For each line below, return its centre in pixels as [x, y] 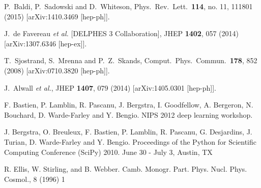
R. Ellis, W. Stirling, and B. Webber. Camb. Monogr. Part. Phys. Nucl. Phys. [126, 169]
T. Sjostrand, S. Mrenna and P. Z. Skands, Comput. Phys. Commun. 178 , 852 [131, 60]
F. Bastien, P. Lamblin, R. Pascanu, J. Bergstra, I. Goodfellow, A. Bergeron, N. [129, 105]
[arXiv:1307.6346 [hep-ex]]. [46, 43]
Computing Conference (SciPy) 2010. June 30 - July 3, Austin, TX [108, 152]
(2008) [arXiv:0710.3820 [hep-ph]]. [57, 70]
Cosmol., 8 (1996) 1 [35, 179]
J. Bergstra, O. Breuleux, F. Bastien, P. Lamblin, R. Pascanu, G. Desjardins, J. [128, 132]
